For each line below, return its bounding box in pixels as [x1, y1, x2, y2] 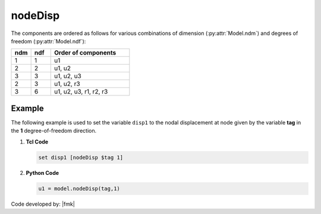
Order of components [53, 49, 117, 57]
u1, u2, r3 [53, 80, 80, 88]
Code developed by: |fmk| [11, 200, 75, 207]
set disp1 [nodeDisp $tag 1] [38, 154, 124, 161]
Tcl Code [26, 138, 49, 145]
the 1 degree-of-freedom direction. [11, 127, 97, 135]
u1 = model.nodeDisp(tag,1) [38, 185, 120, 192]
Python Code [26, 169, 59, 176]
